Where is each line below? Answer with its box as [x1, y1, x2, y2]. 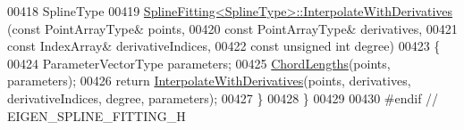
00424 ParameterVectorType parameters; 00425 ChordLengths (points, [7, 53, 391, 72]
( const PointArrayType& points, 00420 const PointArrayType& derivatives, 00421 [7, 19, 458, 37]
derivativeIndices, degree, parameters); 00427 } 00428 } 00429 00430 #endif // [7, 88, 439, 107]
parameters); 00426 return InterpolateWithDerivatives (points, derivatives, [7, 71, 411, 90]
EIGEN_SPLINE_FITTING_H [7, 106, 186, 125]
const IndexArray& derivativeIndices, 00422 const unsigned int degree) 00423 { [7, 37, 441, 55]
